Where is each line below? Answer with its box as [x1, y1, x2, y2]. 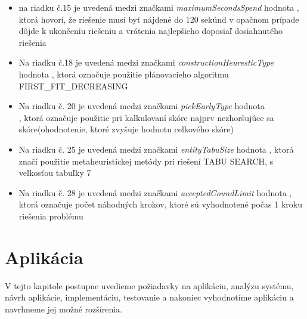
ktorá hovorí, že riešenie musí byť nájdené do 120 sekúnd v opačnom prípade [18, 13, 299, 25]
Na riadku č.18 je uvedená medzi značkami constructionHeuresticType [18, 56, 274, 69]
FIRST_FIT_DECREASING [18, 79, 128, 92]
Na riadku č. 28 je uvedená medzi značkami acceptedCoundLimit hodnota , [18, 186, 292, 199]
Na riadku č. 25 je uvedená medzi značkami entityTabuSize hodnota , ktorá [18, 143, 294, 155]
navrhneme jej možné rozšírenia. [5, 302, 122, 315]
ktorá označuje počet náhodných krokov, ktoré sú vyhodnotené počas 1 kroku [18, 198, 302, 210]
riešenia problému [18, 209, 83, 222]
